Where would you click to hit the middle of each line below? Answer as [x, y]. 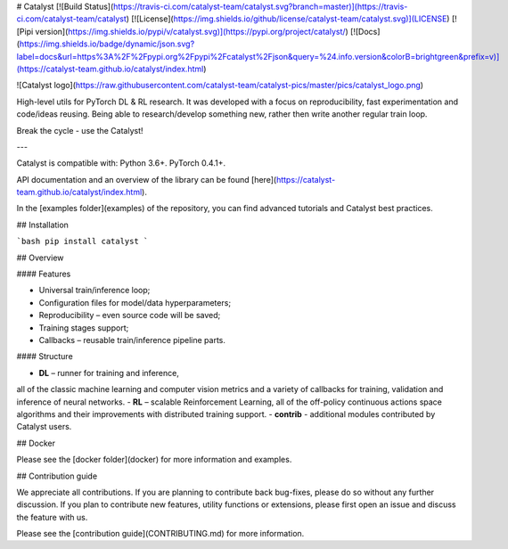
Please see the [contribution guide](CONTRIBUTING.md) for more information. [160, 534]
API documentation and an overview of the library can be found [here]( [147, 179]
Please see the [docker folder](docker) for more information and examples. [154, 460]
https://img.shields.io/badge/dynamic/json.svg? [107, 44]
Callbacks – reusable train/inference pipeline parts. [132, 340]
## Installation [42, 225]
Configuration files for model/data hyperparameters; [135, 302]
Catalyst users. [44, 427]
